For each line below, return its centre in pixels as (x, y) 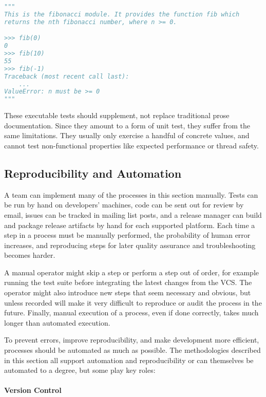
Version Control (33, 390)
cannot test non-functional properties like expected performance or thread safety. (131, 145)
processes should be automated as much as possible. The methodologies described (132, 350)
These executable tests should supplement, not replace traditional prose (117, 115)
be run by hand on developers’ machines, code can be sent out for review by (124, 205)
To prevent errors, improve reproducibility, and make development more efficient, (132, 340)
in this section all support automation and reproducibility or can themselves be (129, 360)
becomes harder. (30, 255)
